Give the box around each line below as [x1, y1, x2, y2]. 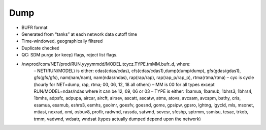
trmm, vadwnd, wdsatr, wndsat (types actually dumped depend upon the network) [33, 116, 201, 122]
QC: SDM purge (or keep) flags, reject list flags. [21, 52, 118, 58]
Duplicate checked [21, 45, 60, 51]
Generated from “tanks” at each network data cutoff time [21, 31, 137, 37]
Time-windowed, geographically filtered [21, 38, 103, 44]
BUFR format [21, 25, 48, 30]
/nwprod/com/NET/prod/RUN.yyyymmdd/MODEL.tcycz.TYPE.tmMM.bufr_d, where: [21, 61, 191, 67]
